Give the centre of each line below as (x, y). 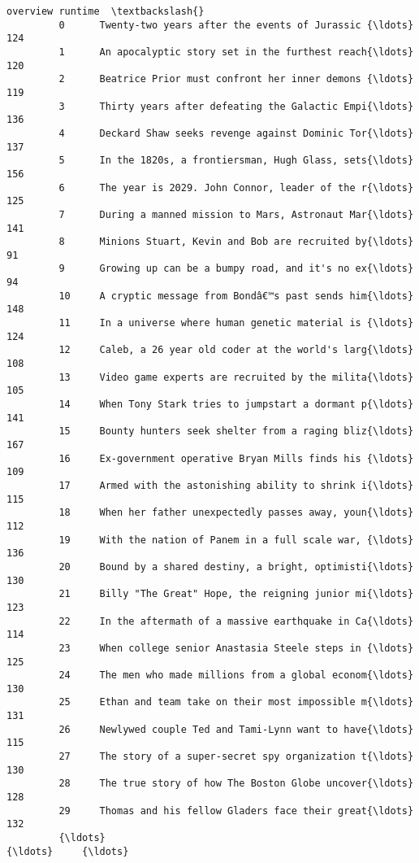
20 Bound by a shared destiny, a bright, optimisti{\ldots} (236, 567)
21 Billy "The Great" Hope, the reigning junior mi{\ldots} (236, 594)
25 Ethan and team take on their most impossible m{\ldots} (236, 702)
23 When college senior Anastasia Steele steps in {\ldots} (236, 648)
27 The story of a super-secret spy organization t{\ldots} (236, 757)
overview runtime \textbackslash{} (106, 11)
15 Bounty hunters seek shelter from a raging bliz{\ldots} (236, 431)
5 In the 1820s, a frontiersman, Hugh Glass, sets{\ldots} (236, 161)
